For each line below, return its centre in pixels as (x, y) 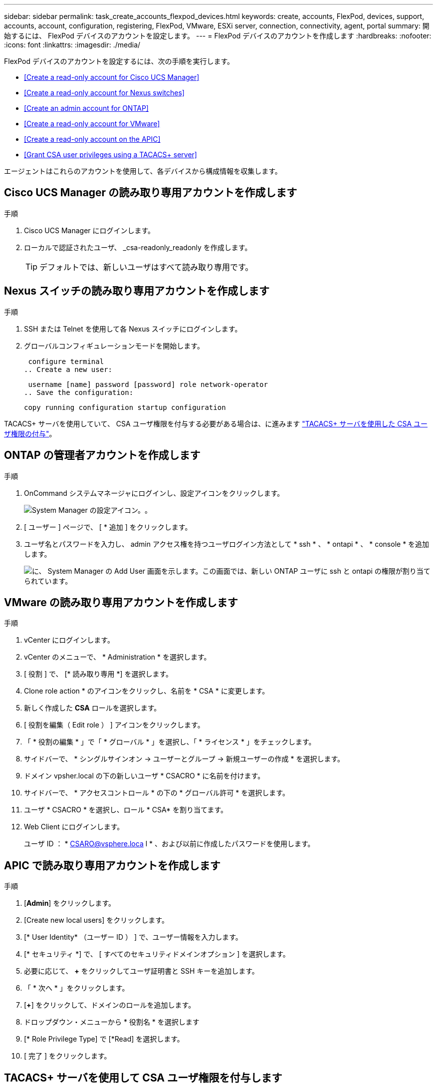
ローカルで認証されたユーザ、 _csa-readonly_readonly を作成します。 (138, 247)
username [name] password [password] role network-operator (148, 384)
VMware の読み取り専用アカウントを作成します (121, 602)
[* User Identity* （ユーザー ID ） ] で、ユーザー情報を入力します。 (133, 937)
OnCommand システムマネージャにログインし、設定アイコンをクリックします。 (154, 493)
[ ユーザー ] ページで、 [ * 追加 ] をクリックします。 (108, 527)
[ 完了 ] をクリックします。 (68, 1056)
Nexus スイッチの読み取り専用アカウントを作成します (137, 291)
